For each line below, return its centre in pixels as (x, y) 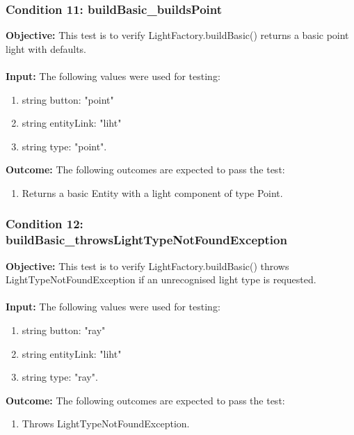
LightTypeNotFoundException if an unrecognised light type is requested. (161, 279)
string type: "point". (64, 146)
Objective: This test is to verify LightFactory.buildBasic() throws (147, 266)
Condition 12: (45, 224)
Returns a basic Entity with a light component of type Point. (152, 192)
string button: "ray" (64, 330)
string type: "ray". (60, 377)
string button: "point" (68, 99)
